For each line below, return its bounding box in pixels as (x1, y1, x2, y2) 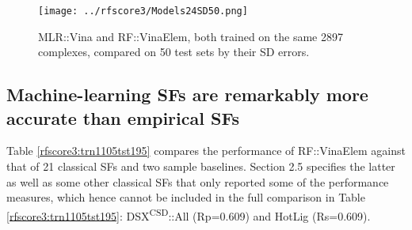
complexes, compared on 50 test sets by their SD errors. (38, 43, 310, 60)
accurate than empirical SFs (6, 105, 240, 130)
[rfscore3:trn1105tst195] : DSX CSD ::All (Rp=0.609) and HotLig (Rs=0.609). (6, 205, 371, 224)
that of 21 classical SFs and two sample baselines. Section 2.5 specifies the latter (6, 158, 395, 175)
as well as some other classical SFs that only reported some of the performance (6, 173, 389, 190)
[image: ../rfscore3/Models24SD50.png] (38, 6, 248, 17)
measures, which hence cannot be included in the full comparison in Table (6, 189, 365, 205)
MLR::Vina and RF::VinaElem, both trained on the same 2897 (38, 28, 343, 44)
